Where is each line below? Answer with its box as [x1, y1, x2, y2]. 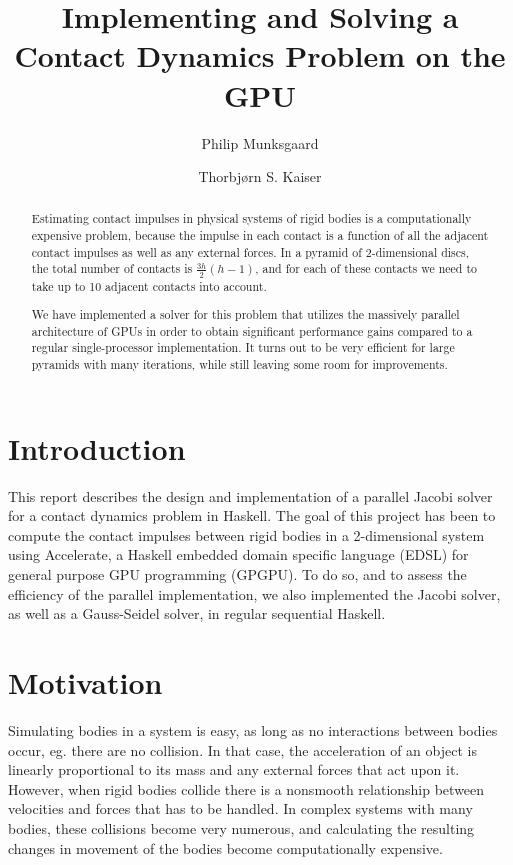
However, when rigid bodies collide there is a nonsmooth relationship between [8, 778, 485, 799]
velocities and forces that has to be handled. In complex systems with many [8, 798, 473, 819]
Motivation [8, 662, 163, 702]
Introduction [8, 427, 186, 468]
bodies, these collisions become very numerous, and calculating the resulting [8, 817, 475, 838]
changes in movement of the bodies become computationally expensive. [8, 837, 443, 858]
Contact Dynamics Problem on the [14, 35, 506, 76]
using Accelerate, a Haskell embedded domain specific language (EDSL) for [8, 544, 469, 565]
